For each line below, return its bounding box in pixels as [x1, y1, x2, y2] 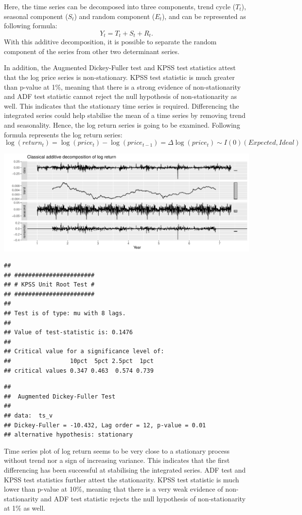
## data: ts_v [4, 412, 53, 419]
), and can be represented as [161, 11, 246, 21]
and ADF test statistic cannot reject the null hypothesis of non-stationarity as [4, 91, 237, 101]
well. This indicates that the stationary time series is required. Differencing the [4, 100, 239, 111]
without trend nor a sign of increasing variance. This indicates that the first [4, 455, 230, 465]
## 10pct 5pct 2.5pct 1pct [4, 358, 154, 364]
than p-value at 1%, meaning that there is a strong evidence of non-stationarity [4, 81, 241, 92]
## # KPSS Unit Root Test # [4, 281, 95, 288]
